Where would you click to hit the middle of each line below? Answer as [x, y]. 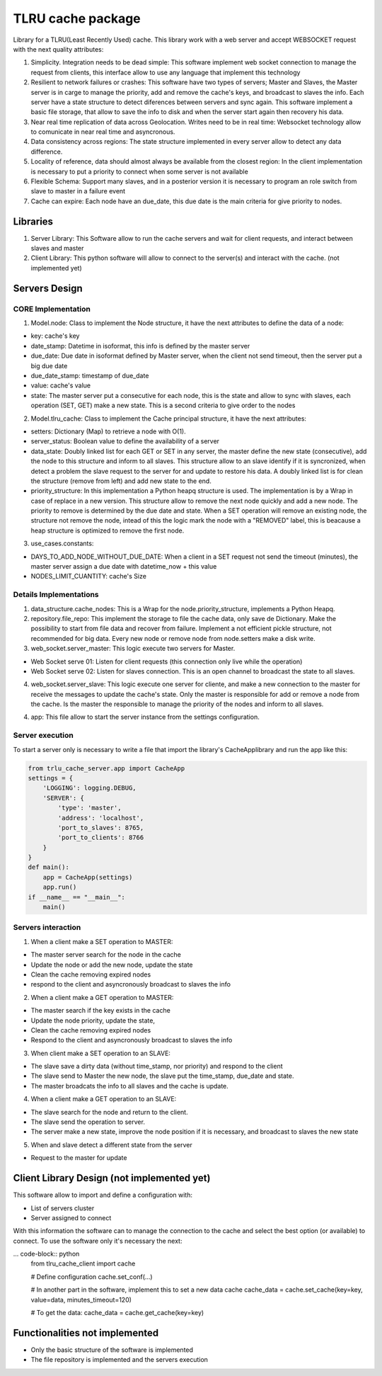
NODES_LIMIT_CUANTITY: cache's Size [88, 576]
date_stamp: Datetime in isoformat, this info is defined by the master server [140, 346]
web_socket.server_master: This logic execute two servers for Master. [133, 649]
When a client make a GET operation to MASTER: [102, 997]
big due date [49, 365]
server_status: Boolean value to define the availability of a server [125, 441]
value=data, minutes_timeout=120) [81, 1300]
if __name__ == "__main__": [76, 897]
